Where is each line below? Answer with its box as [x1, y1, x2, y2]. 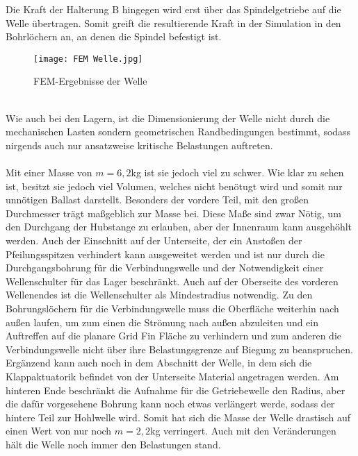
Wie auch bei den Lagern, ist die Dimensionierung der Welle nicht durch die [6, 110, 330, 125]
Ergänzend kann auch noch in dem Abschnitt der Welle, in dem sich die [6, 355, 312, 370]
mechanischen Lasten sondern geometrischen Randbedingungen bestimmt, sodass [6, 124, 351, 139]
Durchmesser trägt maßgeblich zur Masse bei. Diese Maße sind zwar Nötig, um [6, 205, 341, 220]
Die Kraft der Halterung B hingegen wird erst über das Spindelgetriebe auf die [6, 2, 341, 16]
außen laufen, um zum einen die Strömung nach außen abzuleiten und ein [6, 314, 319, 329]
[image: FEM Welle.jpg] [33, 53, 143, 64]
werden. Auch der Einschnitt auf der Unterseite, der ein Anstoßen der [6, 233, 302, 247]
